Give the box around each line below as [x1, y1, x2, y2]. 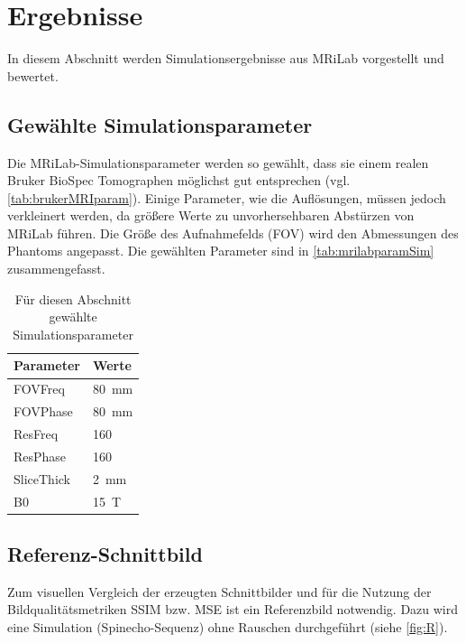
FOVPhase [14, 402, 73, 421]
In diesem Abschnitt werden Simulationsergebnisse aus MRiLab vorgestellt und [7, 49, 444, 68]
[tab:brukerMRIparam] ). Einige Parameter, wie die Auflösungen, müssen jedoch [7, 188, 446, 207]
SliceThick [14, 469, 70, 488]
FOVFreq [14, 379, 65, 398]
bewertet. [7, 66, 59, 85]
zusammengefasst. [7, 259, 105, 278]
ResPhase [14, 446, 67, 465]
